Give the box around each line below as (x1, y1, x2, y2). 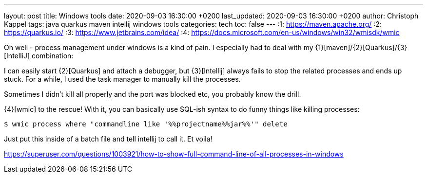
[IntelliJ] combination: (4, 52, 74, 60)
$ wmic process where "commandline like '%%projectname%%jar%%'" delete (4, 120, 288, 128)
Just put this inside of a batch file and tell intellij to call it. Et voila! (4, 135, 213, 143)
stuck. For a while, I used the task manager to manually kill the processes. (4, 75, 241, 83)
